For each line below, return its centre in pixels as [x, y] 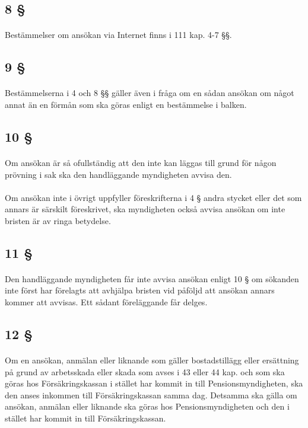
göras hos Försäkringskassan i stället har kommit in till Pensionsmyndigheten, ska [154, 383]
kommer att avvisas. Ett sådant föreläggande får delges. [106, 302]
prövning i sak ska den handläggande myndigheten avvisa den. [118, 174]
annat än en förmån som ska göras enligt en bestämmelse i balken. [126, 104]
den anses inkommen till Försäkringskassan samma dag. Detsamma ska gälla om [151, 395]
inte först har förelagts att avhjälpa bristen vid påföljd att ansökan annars [140, 290]
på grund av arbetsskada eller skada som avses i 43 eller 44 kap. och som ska [145, 371]
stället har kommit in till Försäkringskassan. [85, 418]
